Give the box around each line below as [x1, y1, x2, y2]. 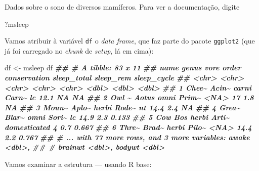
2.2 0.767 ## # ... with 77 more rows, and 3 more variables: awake [5, 132, 250, 142]
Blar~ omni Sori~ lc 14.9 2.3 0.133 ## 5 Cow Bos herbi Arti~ [5, 112, 230, 122]
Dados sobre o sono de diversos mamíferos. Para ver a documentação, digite [5, 2, 240, 12]
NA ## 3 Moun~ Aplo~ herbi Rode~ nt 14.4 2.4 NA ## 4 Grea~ [5, 102, 240, 112]
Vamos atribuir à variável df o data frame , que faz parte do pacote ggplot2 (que [5, 35, 255, 46]
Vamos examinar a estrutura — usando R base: [5, 158, 152, 169]
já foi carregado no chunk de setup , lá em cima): [5, 45, 154, 56]
